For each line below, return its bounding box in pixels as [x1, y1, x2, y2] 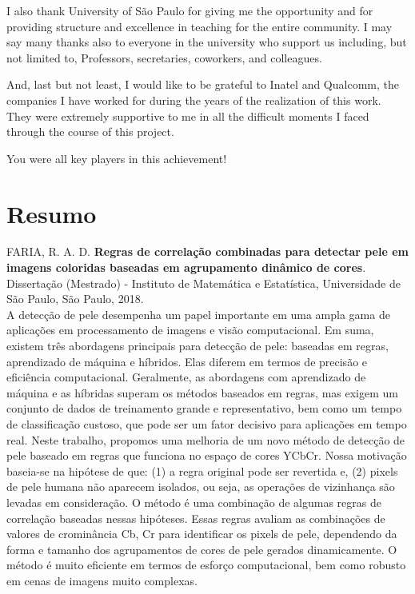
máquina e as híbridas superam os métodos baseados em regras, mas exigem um [6, 384, 398, 401]
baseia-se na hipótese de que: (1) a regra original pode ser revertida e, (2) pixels [6, 462, 398, 479]
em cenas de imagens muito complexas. [6, 572, 198, 588]
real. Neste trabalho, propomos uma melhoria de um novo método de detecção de [6, 431, 405, 448]
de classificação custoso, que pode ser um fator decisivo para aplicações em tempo [6, 416, 407, 432]
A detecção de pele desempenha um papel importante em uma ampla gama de [6, 305, 390, 322]
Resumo [6, 197, 97, 229]
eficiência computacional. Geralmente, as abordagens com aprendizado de [6, 369, 366, 385]
